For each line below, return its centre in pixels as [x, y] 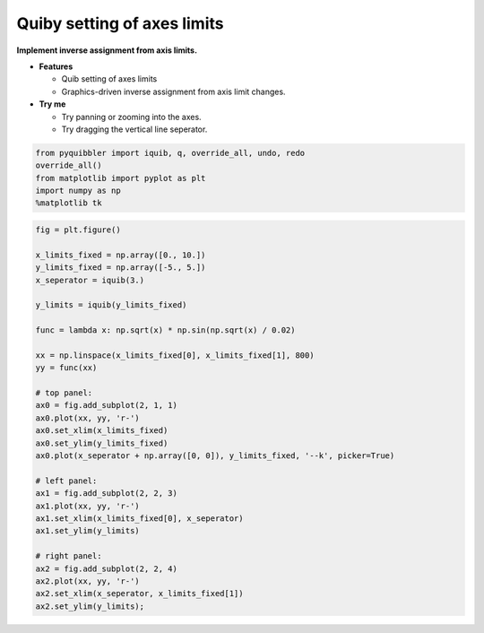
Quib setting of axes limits [109, 79]
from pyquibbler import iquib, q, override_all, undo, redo [170, 153]
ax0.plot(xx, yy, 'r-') [88, 418]
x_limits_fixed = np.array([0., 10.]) [121, 255]
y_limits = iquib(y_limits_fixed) [111, 305]
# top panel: [64, 393]
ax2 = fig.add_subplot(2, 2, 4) [107, 568]
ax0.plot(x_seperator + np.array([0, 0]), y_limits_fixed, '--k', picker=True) [215, 456]
